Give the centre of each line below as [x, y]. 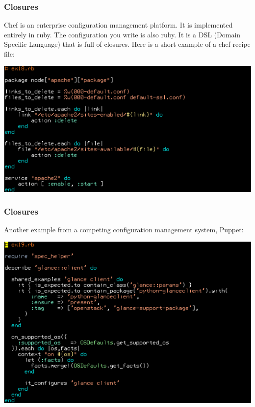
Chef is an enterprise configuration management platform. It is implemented [118, 25]
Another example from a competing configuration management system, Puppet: [124, 230]
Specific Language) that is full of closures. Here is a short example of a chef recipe [127, 44]
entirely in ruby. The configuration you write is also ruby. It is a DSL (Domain [122, 34]
